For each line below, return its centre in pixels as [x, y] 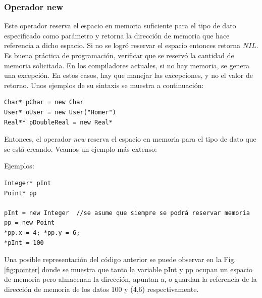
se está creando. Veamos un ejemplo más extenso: [81, 148]
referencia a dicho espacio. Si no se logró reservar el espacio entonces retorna [122, 45]
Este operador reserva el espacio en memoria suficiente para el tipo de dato [120, 26]
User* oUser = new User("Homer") [60, 112]
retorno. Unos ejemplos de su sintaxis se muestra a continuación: [104, 85]
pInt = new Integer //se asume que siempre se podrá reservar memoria [127, 213]
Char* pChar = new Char [44, 102]
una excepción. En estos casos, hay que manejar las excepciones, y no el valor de [129, 75]
